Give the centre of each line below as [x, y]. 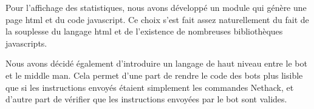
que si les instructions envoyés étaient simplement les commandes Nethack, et [150, 87]
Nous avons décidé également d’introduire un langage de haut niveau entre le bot [156, 63]
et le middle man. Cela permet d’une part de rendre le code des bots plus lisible [154, 75]
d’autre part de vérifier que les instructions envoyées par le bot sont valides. [146, 99]
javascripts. [26, 43]
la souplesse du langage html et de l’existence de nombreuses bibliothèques [144, 31]
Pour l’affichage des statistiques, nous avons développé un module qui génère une [156, 7]
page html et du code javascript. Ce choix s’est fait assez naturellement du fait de [157, 19]
